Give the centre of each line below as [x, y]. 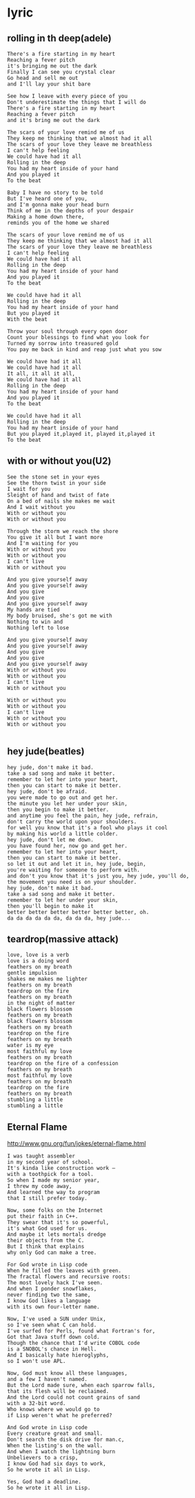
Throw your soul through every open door [68, 332]
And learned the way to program [53, 1193]
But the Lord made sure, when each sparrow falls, [81, 1386]
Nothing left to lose [38, 628]
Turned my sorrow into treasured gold [63, 343]
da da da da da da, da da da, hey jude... [69, 918]
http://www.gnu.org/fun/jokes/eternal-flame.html [76, 1144]
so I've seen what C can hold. [52, 1325]
